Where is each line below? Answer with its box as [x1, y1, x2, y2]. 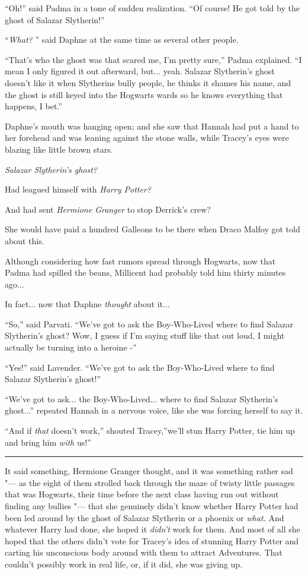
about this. [5, 234, 44, 247]
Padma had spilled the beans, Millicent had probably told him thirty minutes [5, 266, 286, 279]
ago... [5, 277, 24, 290]
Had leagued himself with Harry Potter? [5, 183, 151, 195]
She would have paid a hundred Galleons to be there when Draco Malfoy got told [5, 223, 300, 235]
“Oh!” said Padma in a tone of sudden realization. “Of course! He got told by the [5, 2, 300, 14]
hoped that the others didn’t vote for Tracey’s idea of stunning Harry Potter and [5, 534, 299, 547]
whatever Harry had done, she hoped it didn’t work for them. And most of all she [5, 523, 300, 535]
